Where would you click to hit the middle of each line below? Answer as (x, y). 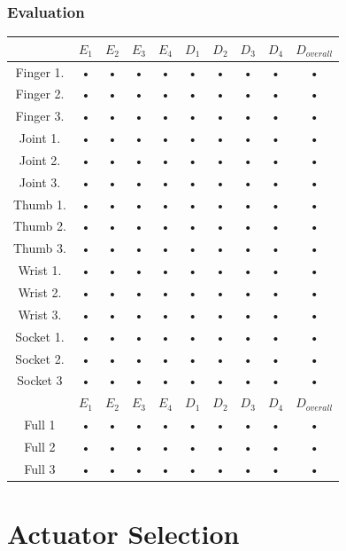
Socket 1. (40, 336)
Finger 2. (40, 94)
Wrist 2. (40, 292)
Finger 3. (40, 116)
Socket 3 (40, 380)
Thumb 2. (40, 226)
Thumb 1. (40, 204)
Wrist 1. (40, 270)
